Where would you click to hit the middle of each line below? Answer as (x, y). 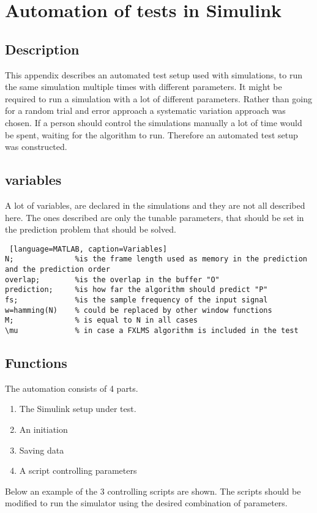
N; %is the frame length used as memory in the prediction (156, 259)
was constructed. (36, 147)
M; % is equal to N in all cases (101, 320)
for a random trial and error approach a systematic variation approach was (145, 110)
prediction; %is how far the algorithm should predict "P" (136, 290)
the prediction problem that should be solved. (91, 229)
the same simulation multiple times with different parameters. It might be (144, 87)
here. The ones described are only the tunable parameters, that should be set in (155, 217)
